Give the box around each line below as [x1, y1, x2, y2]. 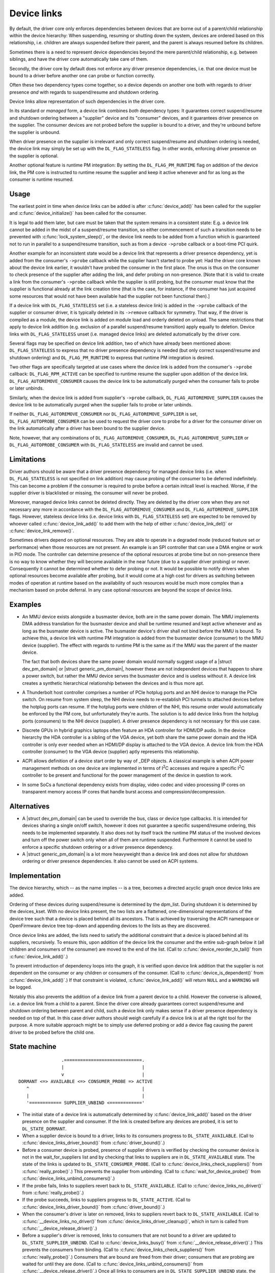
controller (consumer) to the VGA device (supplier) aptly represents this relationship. [22, 749, 200, 755]
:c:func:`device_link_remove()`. [9, 528, 74, 534]
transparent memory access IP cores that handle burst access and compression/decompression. [22, 789, 226, 795]
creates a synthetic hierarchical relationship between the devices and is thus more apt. [22, 680, 205, 686]
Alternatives [9, 802, 50, 811]
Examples [9, 600, 42, 608]
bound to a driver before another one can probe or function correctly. [9, 72, 155, 78]
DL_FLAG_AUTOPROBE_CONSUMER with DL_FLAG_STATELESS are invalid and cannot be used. [9, 441, 204, 448]
